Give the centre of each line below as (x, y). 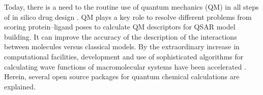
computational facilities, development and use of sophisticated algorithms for (124, 56)
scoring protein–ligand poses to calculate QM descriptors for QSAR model (120, 27)
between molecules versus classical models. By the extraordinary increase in (122, 46)
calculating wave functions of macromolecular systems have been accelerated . (125, 66)
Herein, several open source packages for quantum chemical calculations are (122, 76)
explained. (20, 86)
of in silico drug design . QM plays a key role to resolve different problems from (128, 17)
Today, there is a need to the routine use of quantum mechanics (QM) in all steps (131, 7)
